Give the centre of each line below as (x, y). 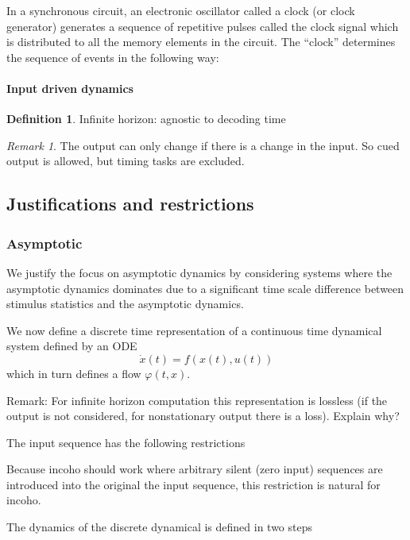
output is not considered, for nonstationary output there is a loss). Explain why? (203, 416)
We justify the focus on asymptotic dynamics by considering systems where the (199, 272)
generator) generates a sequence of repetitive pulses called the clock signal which (203, 26)
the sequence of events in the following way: (113, 57)
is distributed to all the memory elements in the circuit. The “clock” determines (201, 42)
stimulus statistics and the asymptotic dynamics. (125, 304)
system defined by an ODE (72, 346)
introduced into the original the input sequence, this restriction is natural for (193, 484)
